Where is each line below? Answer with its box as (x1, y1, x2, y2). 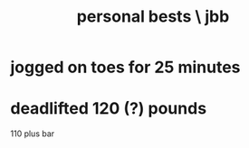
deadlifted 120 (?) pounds (10, 98, 207, 119)
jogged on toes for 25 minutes (10, 57, 241, 78)
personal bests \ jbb (76, 6, 230, 27)
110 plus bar (10, 128, 55, 139)
